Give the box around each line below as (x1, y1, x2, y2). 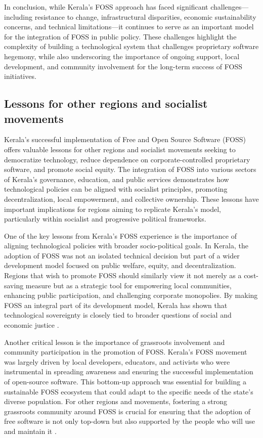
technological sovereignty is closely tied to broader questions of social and (4, 310, 232, 320)
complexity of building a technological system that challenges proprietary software (4, 41, 259, 52)
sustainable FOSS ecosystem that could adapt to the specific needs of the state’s (4, 386, 253, 397)
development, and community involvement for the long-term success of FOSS (4, 61, 243, 71)
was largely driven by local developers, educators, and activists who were (4, 356, 230, 367)
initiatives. (4, 71, 36, 81)
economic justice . (4, 320, 59, 330)
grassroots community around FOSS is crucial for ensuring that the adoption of (4, 406, 250, 416)
